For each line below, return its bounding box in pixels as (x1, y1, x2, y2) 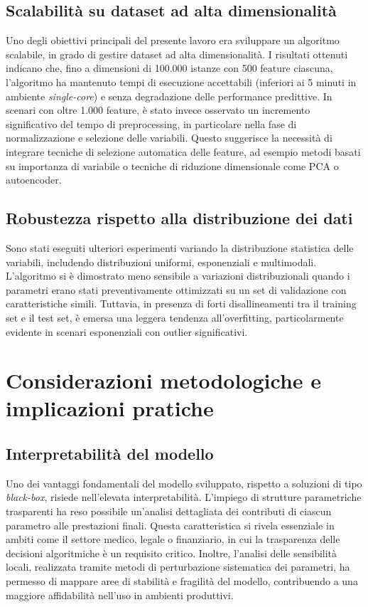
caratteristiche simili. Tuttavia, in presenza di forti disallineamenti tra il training (6, 296, 357, 311)
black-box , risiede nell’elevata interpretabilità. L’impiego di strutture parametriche (6, 490, 362, 505)
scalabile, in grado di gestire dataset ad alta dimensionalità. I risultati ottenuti (6, 46, 348, 61)
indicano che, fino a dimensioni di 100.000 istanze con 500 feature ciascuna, (6, 60, 333, 75)
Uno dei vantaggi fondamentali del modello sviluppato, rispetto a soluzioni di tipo (6, 475, 362, 490)
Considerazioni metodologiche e (6, 366, 322, 395)
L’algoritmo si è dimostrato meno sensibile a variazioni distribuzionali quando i (6, 268, 350, 283)
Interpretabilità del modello (6, 443, 214, 465)
